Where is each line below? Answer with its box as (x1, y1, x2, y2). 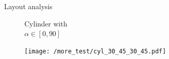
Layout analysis (4, 1, 53, 11)
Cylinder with (24, 18, 67, 28)
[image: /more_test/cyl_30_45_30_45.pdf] (24, 47, 166, 55)
